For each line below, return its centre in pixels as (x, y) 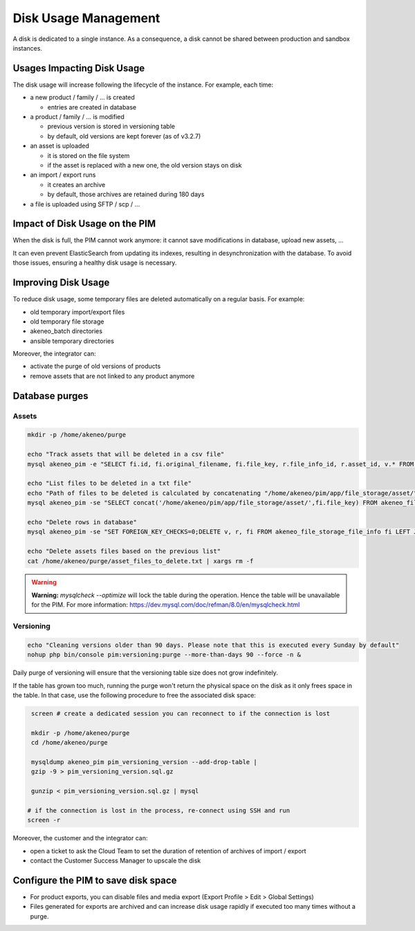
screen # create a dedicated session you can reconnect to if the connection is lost (181, 713)
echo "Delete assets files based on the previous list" (124, 551)
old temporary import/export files (77, 312)
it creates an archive (76, 184)
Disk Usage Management (86, 18)
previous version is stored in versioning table (111, 126)
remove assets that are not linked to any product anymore (112, 376)
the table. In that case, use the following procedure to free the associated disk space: (134, 695)
